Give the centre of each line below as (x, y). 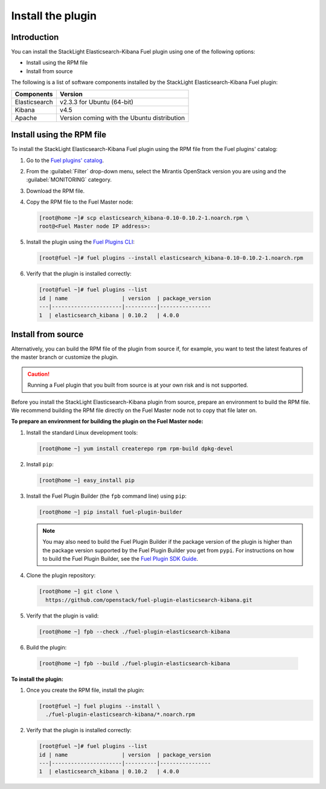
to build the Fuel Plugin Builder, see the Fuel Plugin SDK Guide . (120, 558)
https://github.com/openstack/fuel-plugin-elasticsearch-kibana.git (149, 600)
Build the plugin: (46, 647)
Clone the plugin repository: (61, 575)
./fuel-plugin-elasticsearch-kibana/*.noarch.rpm (120, 715)
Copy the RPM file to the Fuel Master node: (80, 202)
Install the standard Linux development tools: (82, 433)
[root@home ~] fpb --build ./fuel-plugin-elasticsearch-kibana (135, 663)
